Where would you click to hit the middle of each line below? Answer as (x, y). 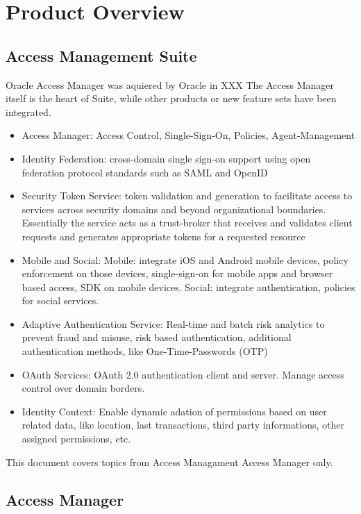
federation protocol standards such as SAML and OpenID (145, 172)
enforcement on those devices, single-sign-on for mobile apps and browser (177, 273)
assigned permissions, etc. (76, 439)
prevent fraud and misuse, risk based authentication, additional (157, 337)
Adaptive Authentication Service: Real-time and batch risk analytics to (173, 323)
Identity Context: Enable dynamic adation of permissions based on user (174, 411)
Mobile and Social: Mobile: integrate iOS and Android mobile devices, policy (185, 259)
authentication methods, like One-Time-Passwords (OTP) (145, 351)
